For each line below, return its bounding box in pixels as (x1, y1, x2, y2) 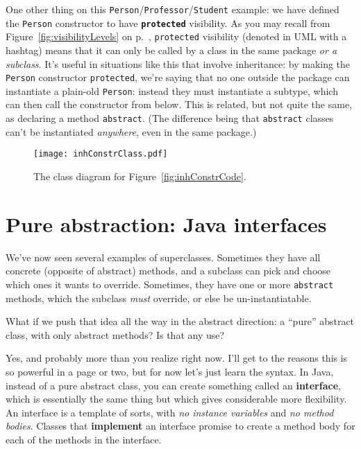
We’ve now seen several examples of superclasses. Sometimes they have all (6, 249, 321, 264)
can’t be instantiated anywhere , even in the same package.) (6, 124, 257, 139)
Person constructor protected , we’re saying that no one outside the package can (6, 70, 350, 85)
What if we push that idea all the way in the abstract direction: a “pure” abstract (6, 314, 355, 328)
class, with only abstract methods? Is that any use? (6, 327, 225, 342)
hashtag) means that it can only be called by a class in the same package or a (6, 42, 337, 57)
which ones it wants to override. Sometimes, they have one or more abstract (6, 276, 334, 291)
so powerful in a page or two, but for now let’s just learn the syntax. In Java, (6, 364, 334, 378)
